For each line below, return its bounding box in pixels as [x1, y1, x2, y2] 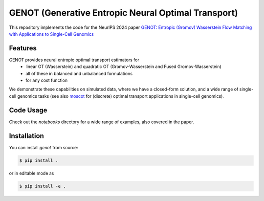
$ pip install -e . [19, 183, 66, 189]
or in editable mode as [9, 170, 54, 176]
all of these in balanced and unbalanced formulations [25, 70, 133, 76]
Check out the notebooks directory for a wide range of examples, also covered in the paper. [9, 119, 194, 125]
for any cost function [25, 77, 68, 83]
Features [9, 44, 37, 52]
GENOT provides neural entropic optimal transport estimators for [9, 57, 139, 63]
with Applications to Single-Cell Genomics [9, 31, 94, 37]
